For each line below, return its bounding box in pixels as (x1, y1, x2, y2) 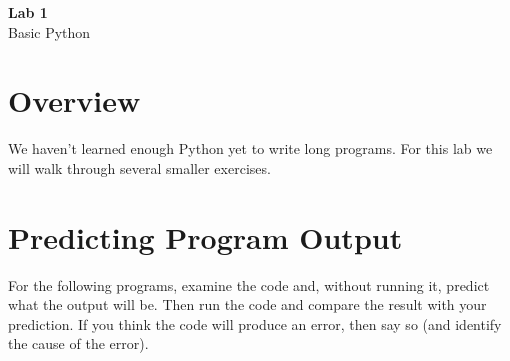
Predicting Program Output (8, 216, 403, 257)
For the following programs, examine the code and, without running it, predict (8, 274, 490, 295)
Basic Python (8, 21, 91, 42)
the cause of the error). (8, 333, 149, 354)
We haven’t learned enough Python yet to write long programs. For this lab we (8, 138, 493, 159)
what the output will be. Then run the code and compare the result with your (8, 294, 487, 315)
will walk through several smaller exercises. (8, 157, 271, 178)
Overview (8, 80, 141, 121)
